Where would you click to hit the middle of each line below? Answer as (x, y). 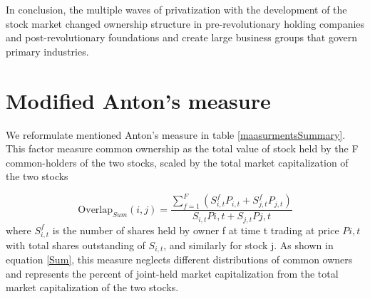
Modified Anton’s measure (138, 100)
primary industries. (47, 51)
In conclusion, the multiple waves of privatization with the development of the (176, 9)
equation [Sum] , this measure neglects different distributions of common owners (179, 259)
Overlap (96, 210)
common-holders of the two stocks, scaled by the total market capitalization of (177, 162)
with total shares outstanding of (76, 245)
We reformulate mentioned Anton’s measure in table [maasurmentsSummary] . (176, 134)
